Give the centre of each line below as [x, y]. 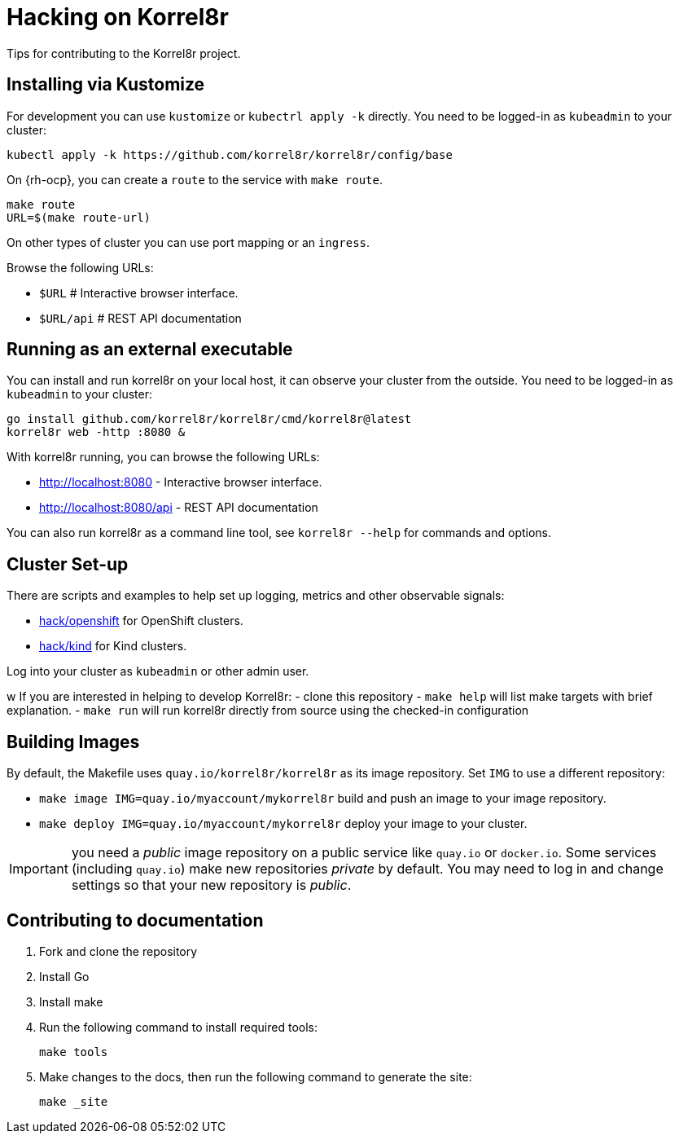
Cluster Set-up [68, 564]
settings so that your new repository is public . [211, 885]
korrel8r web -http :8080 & [96, 432]
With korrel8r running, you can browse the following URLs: [163, 457]
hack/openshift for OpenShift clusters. [141, 621]
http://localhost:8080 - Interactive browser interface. [181, 482]
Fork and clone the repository [118, 951]
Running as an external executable [150, 350]
